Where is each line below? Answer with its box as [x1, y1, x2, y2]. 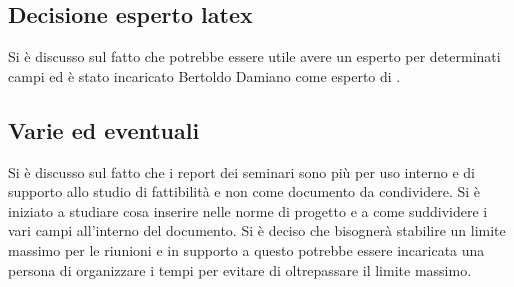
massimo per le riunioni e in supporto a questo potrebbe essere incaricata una [8, 239, 485, 260]
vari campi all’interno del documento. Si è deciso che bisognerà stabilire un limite [8, 220, 506, 241]
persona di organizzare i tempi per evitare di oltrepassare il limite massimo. [8, 259, 472, 280]
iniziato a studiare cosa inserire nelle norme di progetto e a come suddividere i [8, 200, 488, 221]
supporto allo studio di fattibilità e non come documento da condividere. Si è [8, 181, 480, 202]
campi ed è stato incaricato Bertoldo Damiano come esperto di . [8, 65, 401, 86]
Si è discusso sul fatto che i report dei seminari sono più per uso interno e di [8, 161, 475, 182]
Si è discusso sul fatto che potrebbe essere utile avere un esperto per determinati [8, 46, 501, 67]
